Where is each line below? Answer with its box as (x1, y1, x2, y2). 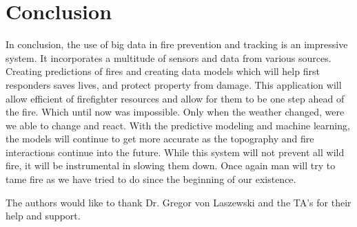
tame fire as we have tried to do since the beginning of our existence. (6, 172, 296, 186)
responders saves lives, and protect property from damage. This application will (6, 77, 342, 91)
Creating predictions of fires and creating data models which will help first (6, 64, 320, 78)
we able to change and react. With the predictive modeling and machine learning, (6, 118, 350, 132)
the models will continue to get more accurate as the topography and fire (6, 131, 314, 146)
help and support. (6, 208, 81, 223)
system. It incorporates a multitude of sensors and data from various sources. (6, 50, 331, 65)
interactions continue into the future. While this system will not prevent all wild (6, 144, 345, 159)
